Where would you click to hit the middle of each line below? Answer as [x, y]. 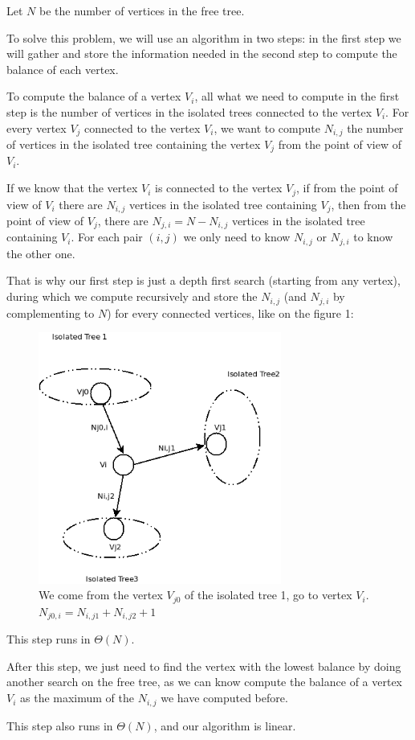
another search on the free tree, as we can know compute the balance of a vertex [204, 682]
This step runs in [49, 639]
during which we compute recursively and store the [132, 296]
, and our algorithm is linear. [225, 725]
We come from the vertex [101, 595]
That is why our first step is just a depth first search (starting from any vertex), [203, 280]
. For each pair [107, 237]
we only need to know [237, 237]
